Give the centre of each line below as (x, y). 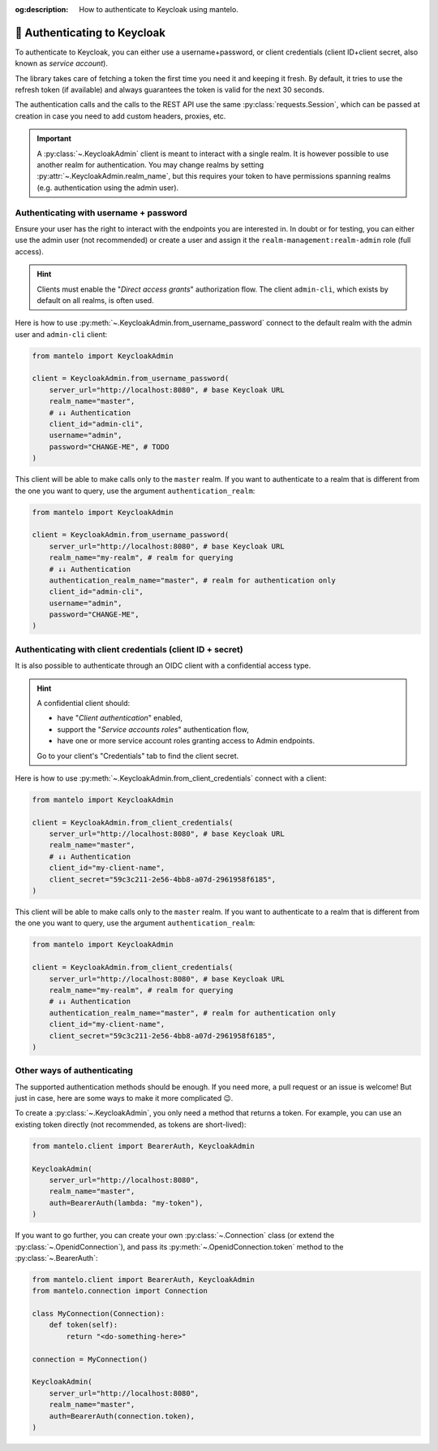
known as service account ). (62, 63)
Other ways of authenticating (74, 1071)
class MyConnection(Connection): (99, 1314)
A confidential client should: (84, 703)
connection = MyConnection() (90, 1359)
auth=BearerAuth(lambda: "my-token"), (126, 1203)
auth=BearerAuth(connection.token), (122, 1416)
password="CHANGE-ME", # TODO (109, 446)
